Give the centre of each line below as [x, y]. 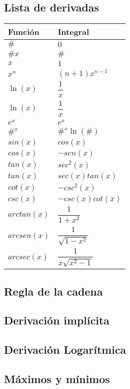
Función [24, 32]
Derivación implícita [57, 320]
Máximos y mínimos [57, 378]
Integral [73, 32]
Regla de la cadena [53, 291]
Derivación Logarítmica [65, 350]
